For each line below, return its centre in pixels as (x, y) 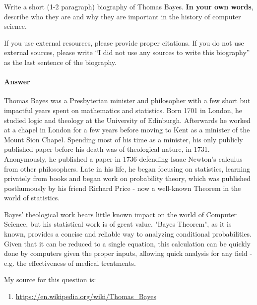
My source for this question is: (50, 279)
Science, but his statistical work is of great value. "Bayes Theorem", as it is (118, 224)
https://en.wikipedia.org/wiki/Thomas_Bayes (86, 296)
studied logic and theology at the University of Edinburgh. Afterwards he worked (127, 120)
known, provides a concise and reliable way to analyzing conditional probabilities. (128, 234)
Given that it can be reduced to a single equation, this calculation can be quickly (127, 243)
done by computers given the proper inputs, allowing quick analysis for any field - (128, 253)
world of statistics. (32, 198)
